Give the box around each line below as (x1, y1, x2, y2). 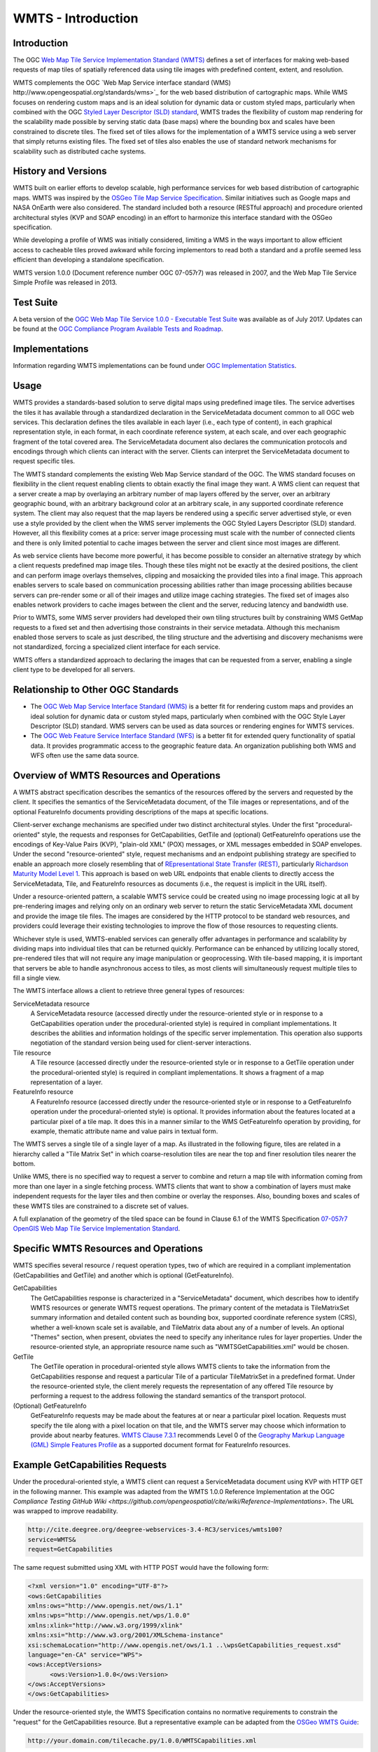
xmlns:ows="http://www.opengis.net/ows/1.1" (27, 1601, 183, 1610)
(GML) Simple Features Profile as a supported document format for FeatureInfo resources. (30, 1441, 290, 1449)
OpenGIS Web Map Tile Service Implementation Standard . (13, 1224, 181, 1233)
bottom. (13, 1160, 36, 1168)
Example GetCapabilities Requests (13, 1459, 167, 1471)
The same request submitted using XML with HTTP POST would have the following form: (13, 1563, 269, 1572)
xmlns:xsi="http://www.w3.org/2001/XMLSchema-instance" (27, 1631, 224, 1639)
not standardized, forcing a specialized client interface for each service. (13, 643, 220, 651)
